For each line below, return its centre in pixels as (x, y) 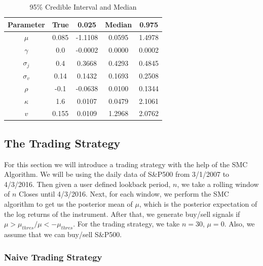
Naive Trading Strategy (53, 257)
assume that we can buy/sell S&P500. (63, 234)
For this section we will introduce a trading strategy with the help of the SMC (126, 164)
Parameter (26, 24)
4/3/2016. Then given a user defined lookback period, (87, 184)
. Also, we (239, 224)
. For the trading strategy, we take (126, 224)
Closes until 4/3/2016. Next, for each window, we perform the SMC (124, 194)
